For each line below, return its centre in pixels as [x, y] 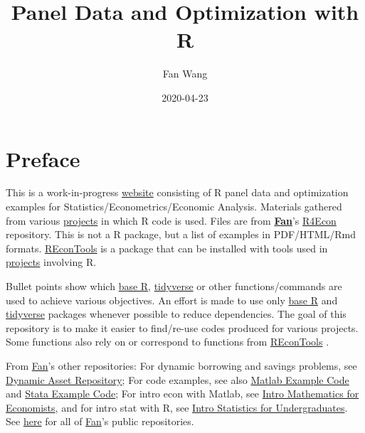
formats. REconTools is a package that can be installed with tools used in [167, 248]
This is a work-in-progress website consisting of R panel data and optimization [177, 192]
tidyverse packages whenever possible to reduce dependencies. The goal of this [176, 314]
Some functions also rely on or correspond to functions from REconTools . [168, 342]
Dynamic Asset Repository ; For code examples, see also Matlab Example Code [178, 379]
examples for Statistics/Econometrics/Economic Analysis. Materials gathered [174, 207]
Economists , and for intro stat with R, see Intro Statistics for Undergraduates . [177, 407]
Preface [43, 158]
